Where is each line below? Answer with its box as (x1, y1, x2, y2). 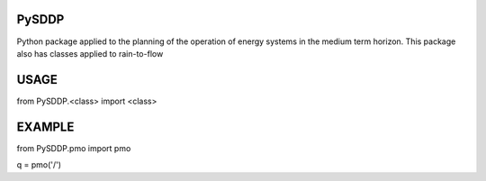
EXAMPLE (16, 119, 75, 134)
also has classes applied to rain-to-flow (16, 48, 164, 59)
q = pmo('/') (16, 159, 62, 170)
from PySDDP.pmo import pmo (16, 142, 131, 153)
